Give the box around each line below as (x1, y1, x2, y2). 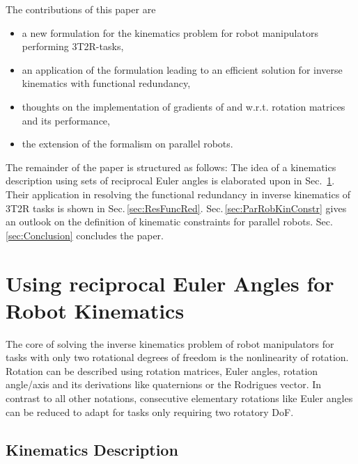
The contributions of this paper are (6, 2, 156, 16)
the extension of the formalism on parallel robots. (22, 136, 233, 151)
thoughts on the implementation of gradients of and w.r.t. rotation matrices (22, 99, 345, 113)
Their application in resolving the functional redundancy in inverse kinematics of (6, 186, 351, 201)
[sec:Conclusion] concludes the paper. (6, 227, 164, 242)
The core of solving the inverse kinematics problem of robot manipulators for (6, 336, 334, 351)
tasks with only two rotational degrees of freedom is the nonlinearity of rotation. (6, 350, 349, 365)
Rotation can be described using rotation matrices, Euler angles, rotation (6, 363, 318, 378)
